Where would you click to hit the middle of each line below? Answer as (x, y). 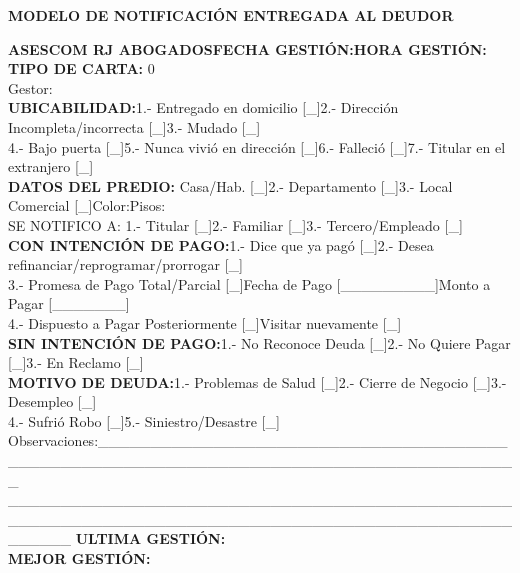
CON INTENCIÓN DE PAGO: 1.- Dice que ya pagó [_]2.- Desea (221, 244)
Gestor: (30, 87)
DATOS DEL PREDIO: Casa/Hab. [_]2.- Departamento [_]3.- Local (230, 185)
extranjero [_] (51, 166)
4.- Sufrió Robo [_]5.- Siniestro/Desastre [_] (144, 420)
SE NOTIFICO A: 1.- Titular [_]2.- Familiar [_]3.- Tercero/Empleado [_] (235, 224)
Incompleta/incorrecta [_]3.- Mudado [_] (134, 126)
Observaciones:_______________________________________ (258, 440)
